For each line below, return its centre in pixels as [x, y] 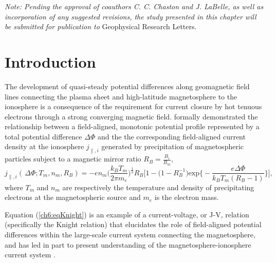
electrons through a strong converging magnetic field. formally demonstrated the [131, 116]
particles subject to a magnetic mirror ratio [73, 159]
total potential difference [43, 136]
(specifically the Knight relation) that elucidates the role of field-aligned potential [133, 224]
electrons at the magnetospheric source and [73, 197]
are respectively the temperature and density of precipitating [158, 187]
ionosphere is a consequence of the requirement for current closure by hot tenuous [133, 106]
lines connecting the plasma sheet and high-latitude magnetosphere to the [121, 96]
